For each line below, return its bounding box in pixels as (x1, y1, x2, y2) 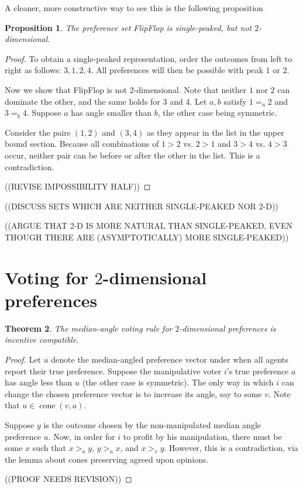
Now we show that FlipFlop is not (5, 83, 127, 95)
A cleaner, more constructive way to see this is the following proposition (5, 2, 263, 13)
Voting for (5, 265, 89, 289)
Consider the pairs (5, 126, 71, 138)
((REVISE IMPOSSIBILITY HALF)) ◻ (5, 180, 151, 192)
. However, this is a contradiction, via (164, 442, 298, 454)
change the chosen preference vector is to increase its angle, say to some (5, 387, 262, 400)
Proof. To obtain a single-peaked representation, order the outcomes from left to (5, 52, 292, 64)
